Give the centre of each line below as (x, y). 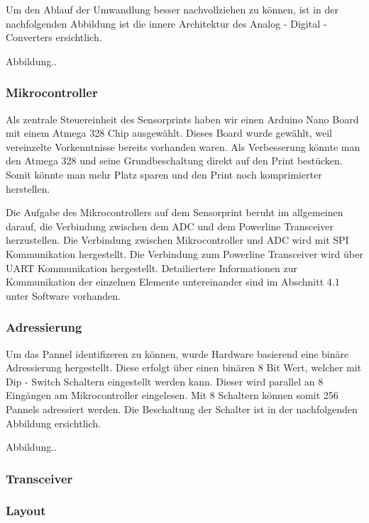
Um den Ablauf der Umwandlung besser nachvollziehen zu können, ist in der (172, 9)
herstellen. (28, 188)
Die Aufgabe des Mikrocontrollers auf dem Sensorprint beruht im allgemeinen (175, 212)
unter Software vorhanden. (63, 295)
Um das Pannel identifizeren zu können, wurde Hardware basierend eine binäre (177, 353)
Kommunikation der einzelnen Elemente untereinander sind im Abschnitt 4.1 (173, 282)
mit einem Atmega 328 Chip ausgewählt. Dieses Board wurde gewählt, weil (169, 133)
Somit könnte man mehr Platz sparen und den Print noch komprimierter (164, 174)
